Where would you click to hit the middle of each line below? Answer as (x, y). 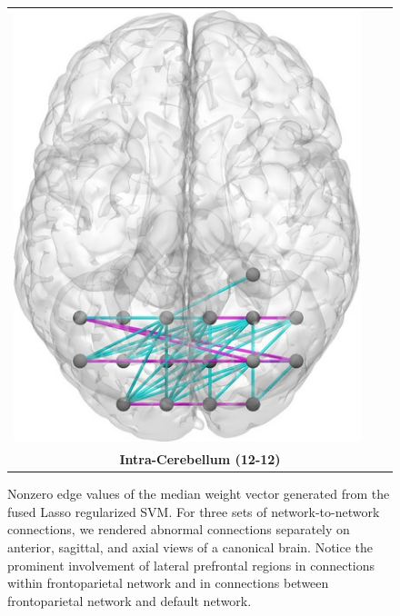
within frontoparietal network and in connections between (168, 583)
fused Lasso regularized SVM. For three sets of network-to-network (194, 511)
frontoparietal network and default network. (130, 600)
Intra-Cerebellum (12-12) (200, 459)
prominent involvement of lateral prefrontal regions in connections (191, 565)
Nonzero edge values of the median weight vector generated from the (199, 494)
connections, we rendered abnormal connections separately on (179, 529)
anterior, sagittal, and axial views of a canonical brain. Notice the (190, 547)
